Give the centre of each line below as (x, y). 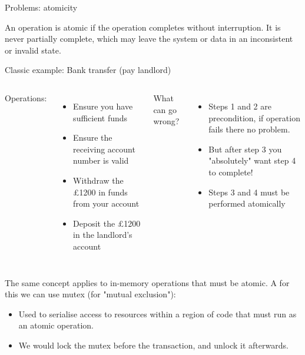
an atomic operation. (56, 325)
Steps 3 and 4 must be (249, 192)
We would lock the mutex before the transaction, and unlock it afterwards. (153, 345)
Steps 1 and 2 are (240, 106)
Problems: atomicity (41, 7)
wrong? (166, 121)
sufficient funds (100, 117)
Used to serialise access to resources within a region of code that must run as (158, 313)
